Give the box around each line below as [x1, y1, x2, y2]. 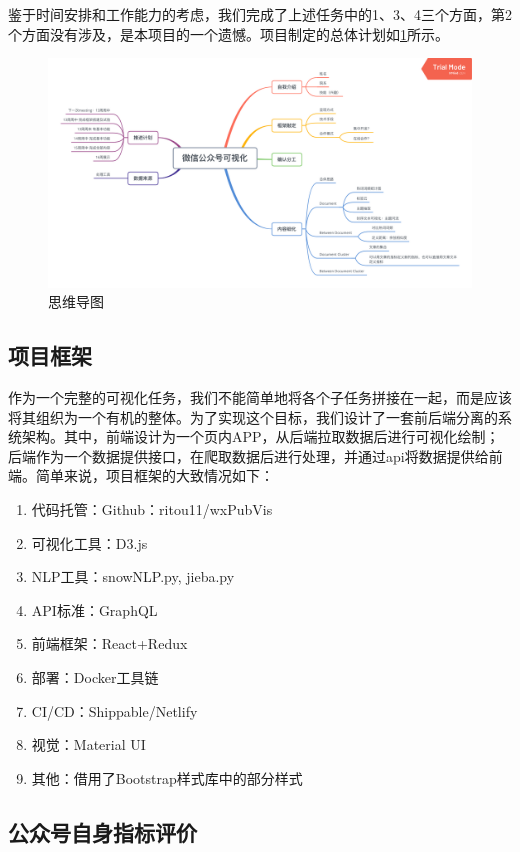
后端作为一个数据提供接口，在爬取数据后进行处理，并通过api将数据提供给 [8, 445, 489, 466]
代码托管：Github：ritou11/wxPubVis [31, 498, 273, 519]
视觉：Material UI [31, 734, 146, 755]
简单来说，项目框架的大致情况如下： [35, 465, 274, 486]
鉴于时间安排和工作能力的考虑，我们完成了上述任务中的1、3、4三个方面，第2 [8, 4, 512, 24]
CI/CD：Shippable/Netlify [31, 700, 198, 721]
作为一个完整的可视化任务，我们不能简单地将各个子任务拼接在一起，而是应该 [8, 386, 512, 407]
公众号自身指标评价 [8, 816, 197, 847]
